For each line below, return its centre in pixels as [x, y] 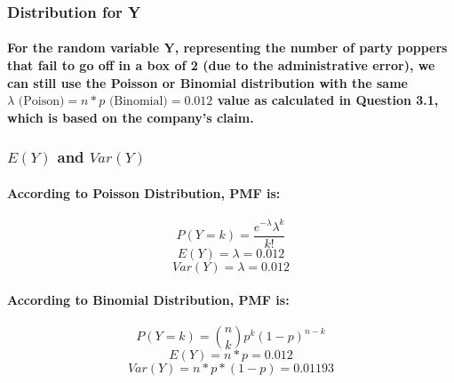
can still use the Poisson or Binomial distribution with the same [207, 82]
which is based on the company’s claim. [131, 117]
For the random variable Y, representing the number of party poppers [227, 48]
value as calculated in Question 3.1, [328, 100]
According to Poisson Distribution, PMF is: [144, 192]
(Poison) [41, 102]
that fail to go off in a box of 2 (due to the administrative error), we [221, 65]
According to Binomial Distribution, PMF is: [148, 300]
